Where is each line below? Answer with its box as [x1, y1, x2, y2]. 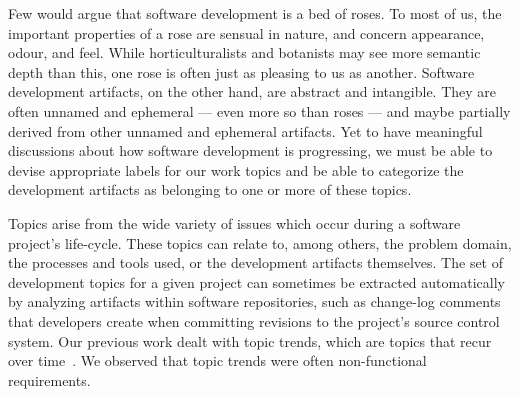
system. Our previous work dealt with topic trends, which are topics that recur [8, 330, 492, 351]
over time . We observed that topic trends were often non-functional [8, 350, 427, 371]
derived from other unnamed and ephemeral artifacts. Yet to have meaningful [8, 120, 483, 141]
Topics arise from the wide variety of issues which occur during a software [8, 212, 461, 233]
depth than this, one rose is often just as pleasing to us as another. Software [8, 61, 475, 82]
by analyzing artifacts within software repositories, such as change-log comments [8, 291, 501, 312]
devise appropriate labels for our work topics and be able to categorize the [8, 159, 464, 180]
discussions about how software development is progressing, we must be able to [8, 140, 493, 161]
